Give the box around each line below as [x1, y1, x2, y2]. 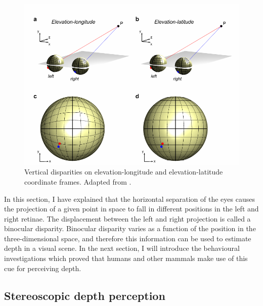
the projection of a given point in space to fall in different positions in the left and [4, 203, 259, 214]
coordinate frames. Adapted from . [24, 176, 131, 187]
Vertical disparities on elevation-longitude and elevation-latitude [24, 166, 223, 177]
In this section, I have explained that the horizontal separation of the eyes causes [4, 193, 255, 204]
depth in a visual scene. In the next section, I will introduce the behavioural [4, 243, 240, 253]
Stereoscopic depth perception [4, 287, 165, 303]
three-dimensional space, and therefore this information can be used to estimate [4, 233, 251, 243]
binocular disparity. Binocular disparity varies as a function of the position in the [4, 223, 256, 234]
